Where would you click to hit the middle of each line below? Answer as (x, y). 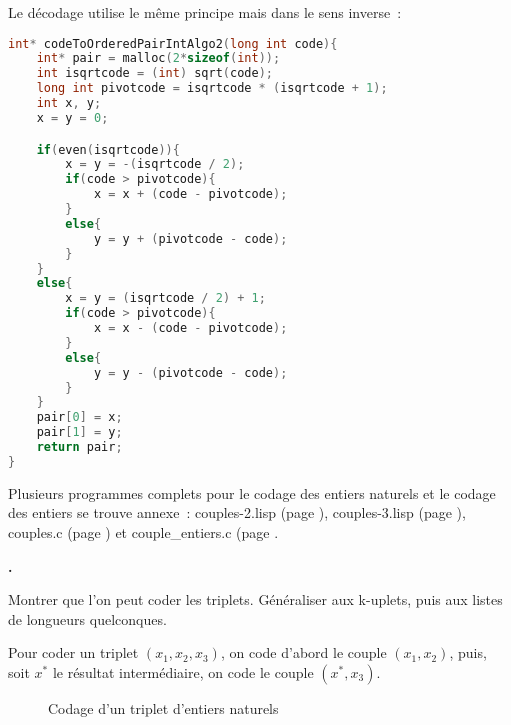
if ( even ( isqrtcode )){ (108, 149)
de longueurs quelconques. (87, 618)
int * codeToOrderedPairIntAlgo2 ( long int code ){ (173, 43)
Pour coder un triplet (73, 652)
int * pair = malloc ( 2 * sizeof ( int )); (158, 58)
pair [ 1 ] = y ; (79, 432)
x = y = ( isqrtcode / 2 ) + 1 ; (165, 298)
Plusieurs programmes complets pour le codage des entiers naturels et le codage (252, 492)
